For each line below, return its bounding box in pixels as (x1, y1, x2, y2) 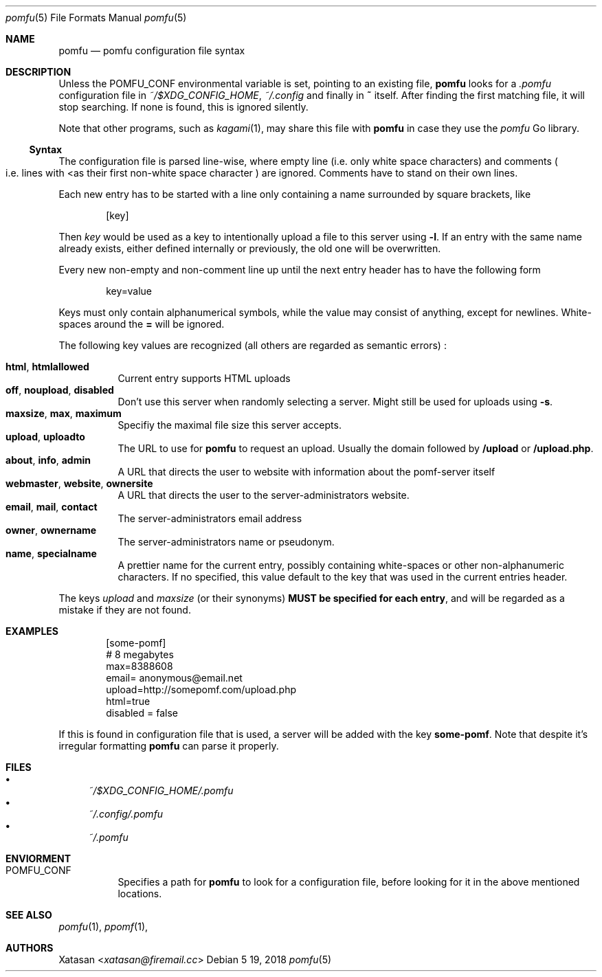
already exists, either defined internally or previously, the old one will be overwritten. (58, 243, 441, 254)
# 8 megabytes (106, 649, 174, 660)
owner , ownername (5, 524, 97, 536)
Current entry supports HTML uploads (118, 372, 291, 384)
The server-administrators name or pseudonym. (118, 536, 335, 548)
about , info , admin (5, 454, 91, 466)
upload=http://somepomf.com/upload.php (106, 684, 297, 695)
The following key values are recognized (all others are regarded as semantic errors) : (58, 339, 447, 351)
